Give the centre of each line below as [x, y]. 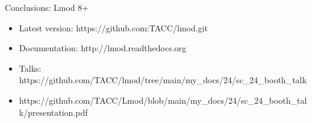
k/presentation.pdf [53, 112]
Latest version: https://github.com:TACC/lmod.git [113, 27]
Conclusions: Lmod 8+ [47, 7]
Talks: [30, 68]
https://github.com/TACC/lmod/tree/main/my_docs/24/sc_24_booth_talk [163, 80]
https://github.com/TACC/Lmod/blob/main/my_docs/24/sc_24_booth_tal [163, 100]
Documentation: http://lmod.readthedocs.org [103, 48]
